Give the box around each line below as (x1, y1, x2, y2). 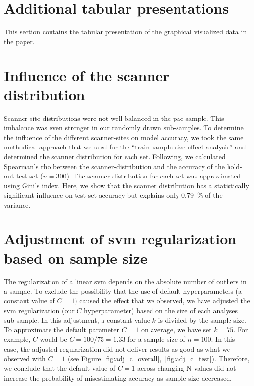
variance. (4, 199, 31, 209)
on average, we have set (141, 324, 212, 334)
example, (4, 334, 31, 344)
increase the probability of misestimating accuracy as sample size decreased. (4, 372, 232, 383)
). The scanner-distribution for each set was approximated (66, 171, 241, 181)
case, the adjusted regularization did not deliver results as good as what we (4, 344, 230, 354)
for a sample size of (127, 334, 185, 344)
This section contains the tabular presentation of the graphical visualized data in (4, 27, 247, 37)
